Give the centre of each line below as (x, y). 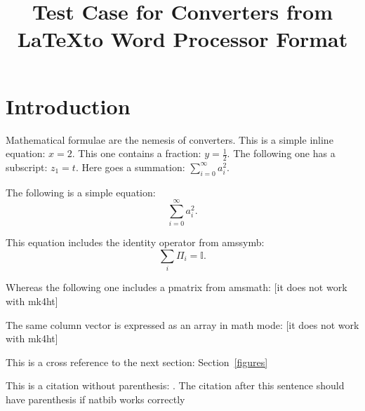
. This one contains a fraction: (137, 153)
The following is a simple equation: (81, 192)
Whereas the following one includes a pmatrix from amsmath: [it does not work (177, 287)
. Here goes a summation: (130, 167)
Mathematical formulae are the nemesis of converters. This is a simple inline (170, 139)
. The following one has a (281, 153)
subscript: (27, 167)
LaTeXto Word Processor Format (182, 39)
